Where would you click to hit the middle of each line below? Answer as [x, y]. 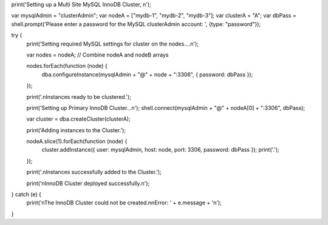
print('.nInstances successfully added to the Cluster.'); [94, 172]
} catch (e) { [26, 195]
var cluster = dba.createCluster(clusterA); [78, 119]
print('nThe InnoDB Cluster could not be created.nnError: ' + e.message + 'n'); [124, 203]
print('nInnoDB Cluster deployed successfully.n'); [88, 183]
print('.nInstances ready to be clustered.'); [79, 96]
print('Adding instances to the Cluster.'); [76, 130]
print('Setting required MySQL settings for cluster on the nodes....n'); [113, 44]
